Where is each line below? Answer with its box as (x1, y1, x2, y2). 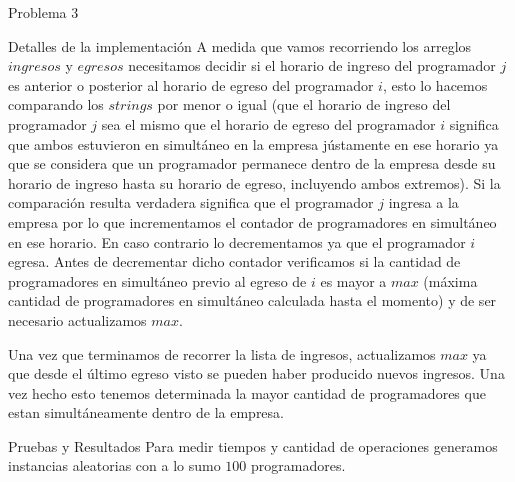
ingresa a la (388, 192, 459, 213)
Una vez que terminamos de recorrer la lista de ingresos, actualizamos (8, 343, 436, 364)
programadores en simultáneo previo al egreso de (8, 270, 307, 291)
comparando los (8, 94, 104, 115)
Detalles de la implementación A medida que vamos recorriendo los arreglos (8, 35, 472, 56)
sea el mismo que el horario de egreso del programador (101, 113, 436, 134)
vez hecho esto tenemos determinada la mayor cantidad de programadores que (8, 382, 486, 403)
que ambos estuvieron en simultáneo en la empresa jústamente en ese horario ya (8, 133, 499, 154)
